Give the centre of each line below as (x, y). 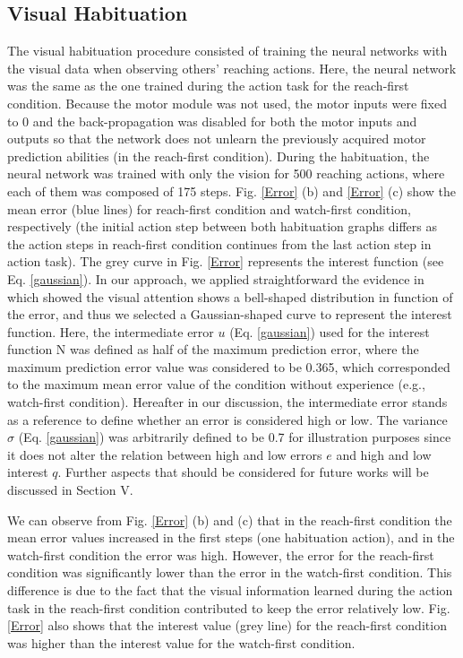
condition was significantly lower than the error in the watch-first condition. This (230, 572)
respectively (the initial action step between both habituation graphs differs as (223, 226)
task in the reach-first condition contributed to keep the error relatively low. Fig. (229, 607)
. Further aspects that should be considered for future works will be (243, 472)
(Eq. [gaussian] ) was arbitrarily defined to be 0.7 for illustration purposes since (235, 437)
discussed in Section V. (70, 490)
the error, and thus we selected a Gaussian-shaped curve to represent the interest (230, 314)
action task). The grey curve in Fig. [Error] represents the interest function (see (226, 261)
